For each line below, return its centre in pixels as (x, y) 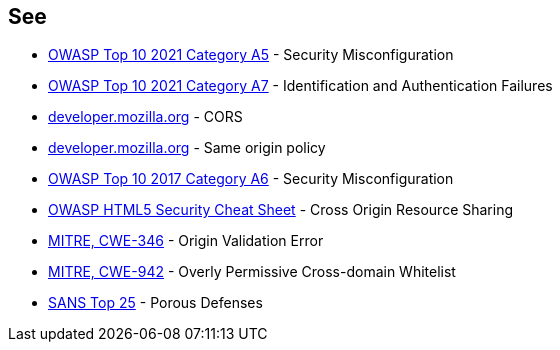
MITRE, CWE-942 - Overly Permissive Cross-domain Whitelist (252, 272)
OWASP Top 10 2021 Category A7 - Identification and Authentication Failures (300, 86)
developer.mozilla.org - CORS (145, 117)
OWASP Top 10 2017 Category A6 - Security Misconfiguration (251, 179)
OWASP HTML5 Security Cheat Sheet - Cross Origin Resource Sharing (281, 210)
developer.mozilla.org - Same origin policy (187, 148)
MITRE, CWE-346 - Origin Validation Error (186, 241)
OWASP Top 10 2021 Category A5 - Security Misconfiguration (251, 55)
